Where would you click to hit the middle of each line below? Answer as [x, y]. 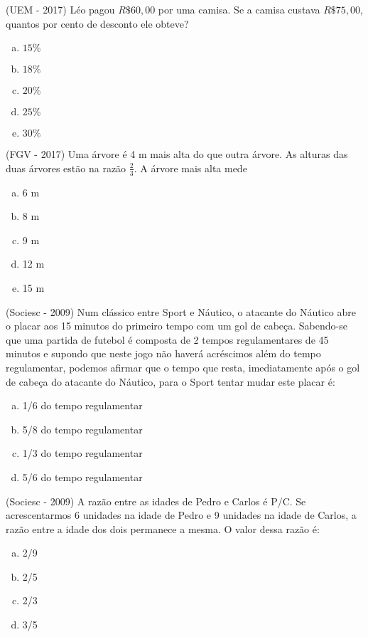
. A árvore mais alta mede [190, 168]
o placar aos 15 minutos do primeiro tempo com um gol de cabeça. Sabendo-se [177, 326]
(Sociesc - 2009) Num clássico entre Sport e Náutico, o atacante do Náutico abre [181, 311]
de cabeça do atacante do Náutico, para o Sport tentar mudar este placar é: [171, 381]
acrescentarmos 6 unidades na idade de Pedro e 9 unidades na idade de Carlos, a [181, 515]
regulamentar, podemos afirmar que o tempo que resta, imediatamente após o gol [183, 367]
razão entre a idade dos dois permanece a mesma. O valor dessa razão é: [163, 528]
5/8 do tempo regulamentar [82, 429]
